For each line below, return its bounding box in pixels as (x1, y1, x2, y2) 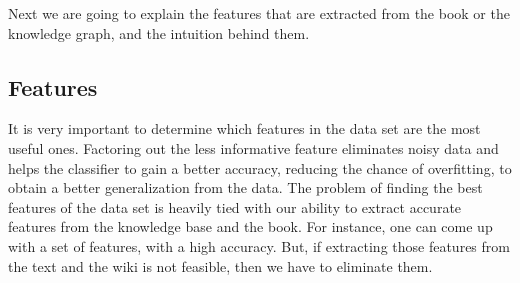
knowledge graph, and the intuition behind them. (8, 22, 310, 43)
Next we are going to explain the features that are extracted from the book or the (8, 3, 510, 23)
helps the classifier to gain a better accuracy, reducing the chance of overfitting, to (8, 157, 512, 178)
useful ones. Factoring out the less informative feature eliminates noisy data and (8, 137, 499, 158)
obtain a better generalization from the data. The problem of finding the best (8, 177, 483, 198)
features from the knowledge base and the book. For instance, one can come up (8, 216, 493, 237)
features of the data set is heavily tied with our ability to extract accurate (8, 196, 462, 217)
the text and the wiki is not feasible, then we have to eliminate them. (8, 255, 433, 276)
